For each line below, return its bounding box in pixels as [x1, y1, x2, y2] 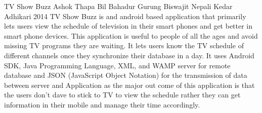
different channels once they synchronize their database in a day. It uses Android [4, 50, 254, 60]
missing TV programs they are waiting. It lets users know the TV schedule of [4, 40, 244, 51]
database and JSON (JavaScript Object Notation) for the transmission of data [4, 70, 247, 80]
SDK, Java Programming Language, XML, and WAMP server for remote [4, 60, 231, 70]
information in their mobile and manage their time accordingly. [4, 99, 200, 109]
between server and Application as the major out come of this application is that [4, 79, 255, 90]
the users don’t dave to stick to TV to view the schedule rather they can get [4, 89, 241, 100]
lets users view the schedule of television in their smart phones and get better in [4, 21, 253, 31]
